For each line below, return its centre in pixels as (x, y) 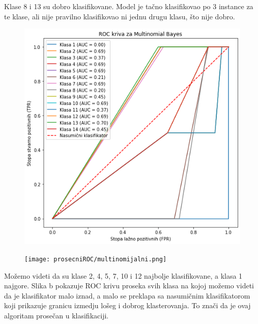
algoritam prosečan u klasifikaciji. (56, 315)
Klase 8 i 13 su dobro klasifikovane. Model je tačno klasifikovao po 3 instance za (129, 6)
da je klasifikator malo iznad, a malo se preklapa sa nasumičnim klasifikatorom (127, 295)
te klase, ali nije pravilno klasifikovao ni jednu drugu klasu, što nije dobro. (120, 16)
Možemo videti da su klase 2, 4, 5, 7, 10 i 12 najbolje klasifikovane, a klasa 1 (123, 275)
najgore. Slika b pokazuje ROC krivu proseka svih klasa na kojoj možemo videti (129, 286)
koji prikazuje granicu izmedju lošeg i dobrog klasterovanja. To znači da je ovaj (127, 305)
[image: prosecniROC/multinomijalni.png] (96, 259)
